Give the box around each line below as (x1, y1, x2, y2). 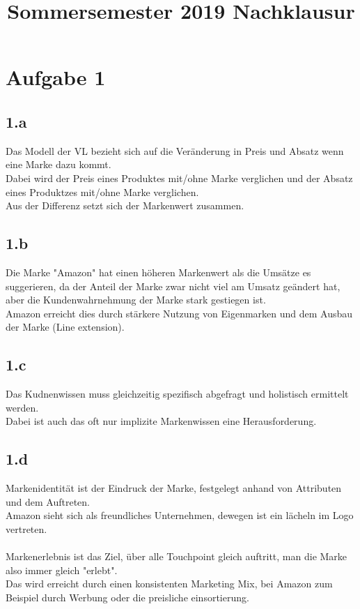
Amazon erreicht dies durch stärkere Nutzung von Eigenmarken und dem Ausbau (6, 306, 353, 320)
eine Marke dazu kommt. (6, 157, 111, 172)
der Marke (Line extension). (6, 319, 125, 334)
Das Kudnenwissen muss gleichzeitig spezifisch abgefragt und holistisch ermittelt (6, 386, 349, 401)
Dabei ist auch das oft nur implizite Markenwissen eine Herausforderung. (6, 414, 317, 428)
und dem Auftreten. (6, 494, 91, 509)
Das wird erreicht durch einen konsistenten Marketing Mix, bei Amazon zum (6, 576, 333, 591)
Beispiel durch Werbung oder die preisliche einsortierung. (6, 589, 249, 604)
